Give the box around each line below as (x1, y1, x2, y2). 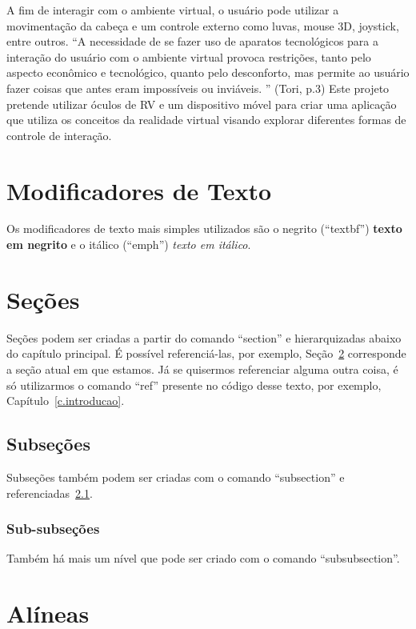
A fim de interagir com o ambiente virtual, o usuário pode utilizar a (6, 2, 339, 18)
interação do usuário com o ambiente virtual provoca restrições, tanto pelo (6, 48, 371, 65)
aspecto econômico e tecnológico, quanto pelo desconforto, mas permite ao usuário (6, 64, 410, 81)
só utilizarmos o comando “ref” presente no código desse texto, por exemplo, (6, 376, 382, 393)
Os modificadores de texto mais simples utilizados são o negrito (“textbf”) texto (6, 220, 402, 237)
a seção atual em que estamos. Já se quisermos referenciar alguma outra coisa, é (6, 360, 398, 377)
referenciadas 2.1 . (6, 484, 93, 501)
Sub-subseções (6, 519, 100, 539)
